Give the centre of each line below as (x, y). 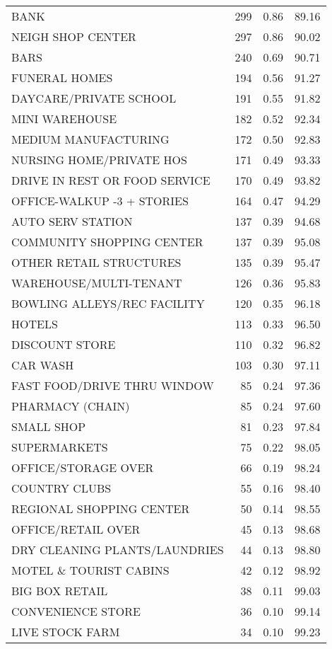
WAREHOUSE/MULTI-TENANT (97, 283)
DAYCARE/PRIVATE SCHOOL (94, 98)
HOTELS (35, 324)
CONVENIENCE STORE (76, 611)
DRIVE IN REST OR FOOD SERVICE (111, 180)
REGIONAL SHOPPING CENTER (101, 509)
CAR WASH (43, 365)
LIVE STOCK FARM (66, 632)
